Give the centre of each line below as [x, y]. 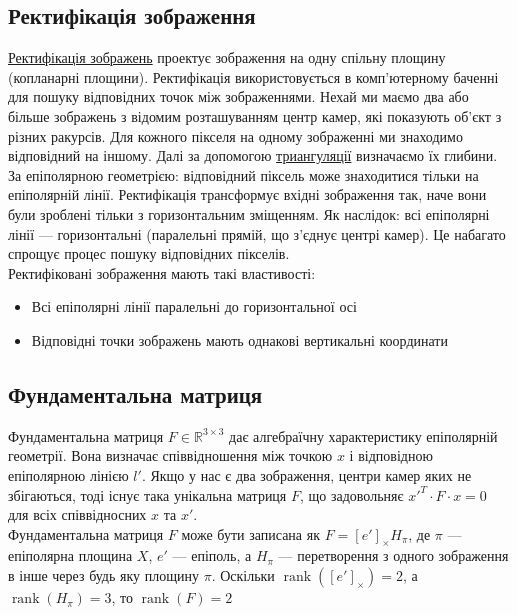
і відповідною [391, 455]
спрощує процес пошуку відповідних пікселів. [149, 253]
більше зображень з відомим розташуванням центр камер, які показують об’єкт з [255, 115]
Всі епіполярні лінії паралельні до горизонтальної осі [194, 306]
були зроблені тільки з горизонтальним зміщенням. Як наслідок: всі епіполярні [249, 213]
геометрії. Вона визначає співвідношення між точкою [170, 455]
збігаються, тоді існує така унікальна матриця [147, 494]
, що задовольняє [351, 494]
